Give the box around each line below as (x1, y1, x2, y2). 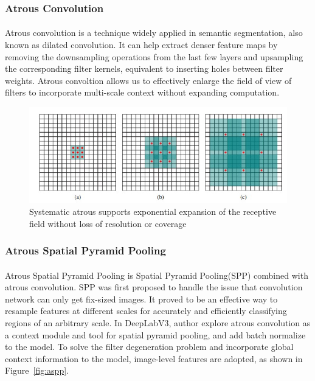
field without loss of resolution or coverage (29, 217, 187, 229)
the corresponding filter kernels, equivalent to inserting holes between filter (5, 62, 283, 75)
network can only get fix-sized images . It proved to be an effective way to (5, 292, 278, 305)
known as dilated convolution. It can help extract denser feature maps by (5, 38, 278, 51)
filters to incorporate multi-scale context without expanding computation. (5, 86, 280, 99)
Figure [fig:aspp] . (5, 364, 69, 377)
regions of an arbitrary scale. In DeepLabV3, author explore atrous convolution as (5, 316, 311, 329)
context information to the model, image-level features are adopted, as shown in (5, 352, 303, 365)
